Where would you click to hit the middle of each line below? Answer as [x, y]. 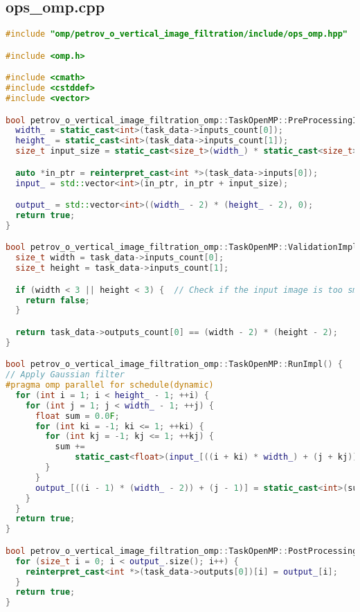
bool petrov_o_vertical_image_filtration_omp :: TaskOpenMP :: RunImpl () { [174, 364]
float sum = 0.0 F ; [77, 416]
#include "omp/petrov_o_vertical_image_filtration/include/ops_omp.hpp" [177, 34]
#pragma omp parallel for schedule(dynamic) [110, 385]
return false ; [57, 300]
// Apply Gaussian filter [65, 375]
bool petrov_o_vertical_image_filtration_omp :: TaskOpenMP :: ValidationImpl [182, 247]
